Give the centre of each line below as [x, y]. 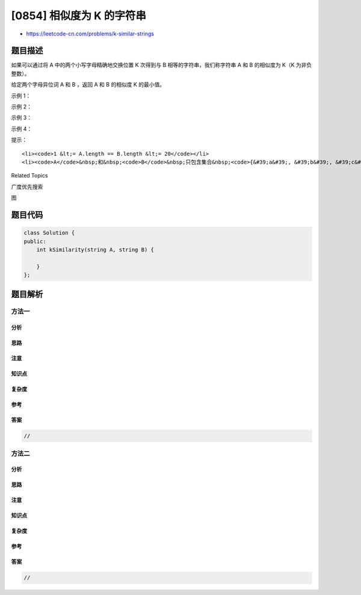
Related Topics [29, 176]
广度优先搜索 [27, 187]
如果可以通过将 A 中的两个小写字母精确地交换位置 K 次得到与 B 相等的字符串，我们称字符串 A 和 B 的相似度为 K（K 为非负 [162, 65]
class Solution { [49, 233]
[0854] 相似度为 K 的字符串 [79, 16]
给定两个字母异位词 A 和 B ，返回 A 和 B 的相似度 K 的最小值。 [88, 85]
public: [35, 241]
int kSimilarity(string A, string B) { [95, 249]
